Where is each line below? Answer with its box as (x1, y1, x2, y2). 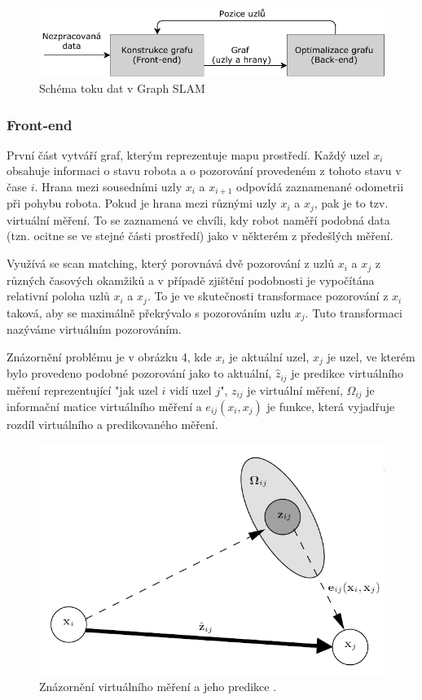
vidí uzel (169, 381, 212, 398)
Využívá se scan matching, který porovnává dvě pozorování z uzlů (7, 255, 334, 272)
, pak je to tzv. (314, 195, 389, 212)
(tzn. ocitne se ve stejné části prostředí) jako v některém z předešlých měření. (7, 227, 393, 244)
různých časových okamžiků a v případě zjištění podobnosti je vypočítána (7, 271, 375, 288)
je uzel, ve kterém (327, 348, 415, 365)
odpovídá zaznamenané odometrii (236, 177, 404, 195)
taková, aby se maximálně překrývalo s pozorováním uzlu (7, 304, 292, 321)
